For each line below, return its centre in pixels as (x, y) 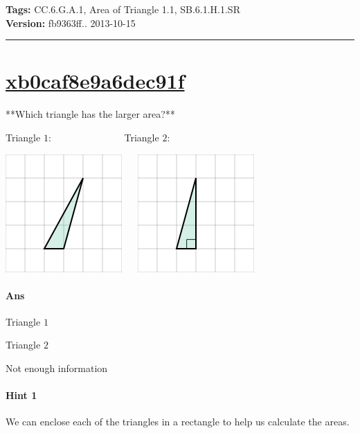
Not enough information (57, 368)
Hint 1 (21, 395)
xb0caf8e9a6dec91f (95, 81)
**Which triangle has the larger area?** (90, 114)
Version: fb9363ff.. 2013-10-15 (71, 23)
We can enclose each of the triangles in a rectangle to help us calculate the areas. (178, 422)
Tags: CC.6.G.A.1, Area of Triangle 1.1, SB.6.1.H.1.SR (123, 9)
